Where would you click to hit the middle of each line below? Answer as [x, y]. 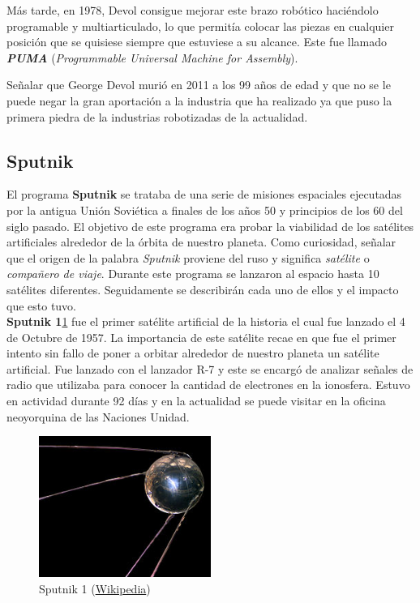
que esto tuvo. [42, 305]
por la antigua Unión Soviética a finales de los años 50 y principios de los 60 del [205, 210]
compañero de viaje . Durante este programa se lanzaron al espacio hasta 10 [193, 274]
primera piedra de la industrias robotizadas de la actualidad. [157, 116]
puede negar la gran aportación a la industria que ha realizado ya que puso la [199, 100]
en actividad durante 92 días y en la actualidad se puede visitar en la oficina [196, 401]
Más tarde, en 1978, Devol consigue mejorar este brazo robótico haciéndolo [193, 10]
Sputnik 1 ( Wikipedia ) [95, 588]
